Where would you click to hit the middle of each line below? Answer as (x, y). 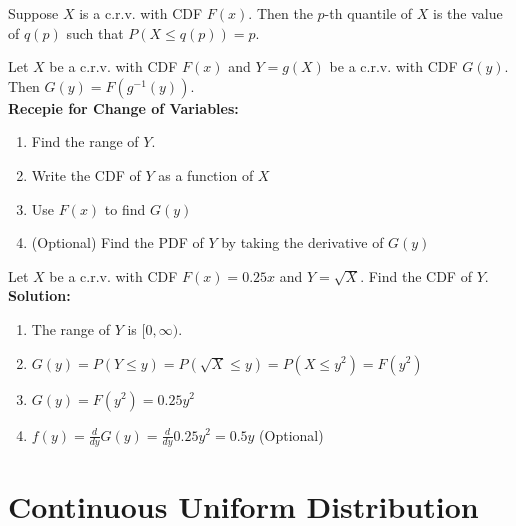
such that (95, 32)
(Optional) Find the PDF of (117, 242)
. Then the (280, 13)
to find (125, 208)
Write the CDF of (86, 174)
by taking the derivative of (302, 242)
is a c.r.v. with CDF (141, 13)
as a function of (206, 174)
